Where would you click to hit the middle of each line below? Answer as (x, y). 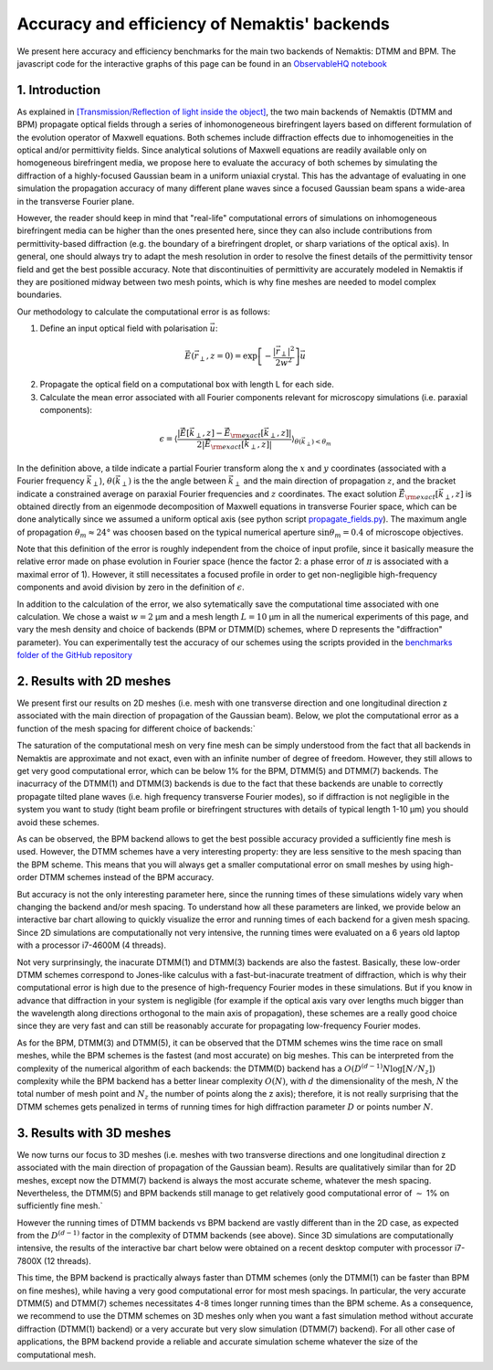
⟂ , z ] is (458, 495)
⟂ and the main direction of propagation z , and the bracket (345, 482)
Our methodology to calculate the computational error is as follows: (144, 312)
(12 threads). (68, 1260)
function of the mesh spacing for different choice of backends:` (136, 728)
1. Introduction (58, 90)
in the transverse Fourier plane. (76, 201)
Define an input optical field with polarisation (124, 328)
